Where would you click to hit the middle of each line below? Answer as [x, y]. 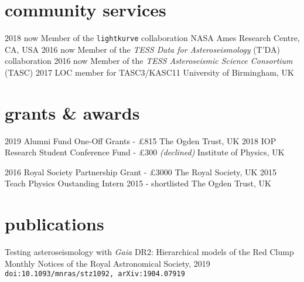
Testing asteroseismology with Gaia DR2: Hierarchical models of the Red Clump [149, 252]
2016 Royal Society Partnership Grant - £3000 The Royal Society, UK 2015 [141, 171]
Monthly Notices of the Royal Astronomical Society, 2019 [107, 263]
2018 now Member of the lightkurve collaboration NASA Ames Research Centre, [152, 38]
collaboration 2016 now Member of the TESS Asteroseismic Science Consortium [149, 61]
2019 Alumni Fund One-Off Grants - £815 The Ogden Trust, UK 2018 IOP [141, 140]
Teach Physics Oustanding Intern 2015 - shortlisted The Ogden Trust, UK [138, 183]
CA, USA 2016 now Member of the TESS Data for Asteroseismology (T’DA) [142, 49]
